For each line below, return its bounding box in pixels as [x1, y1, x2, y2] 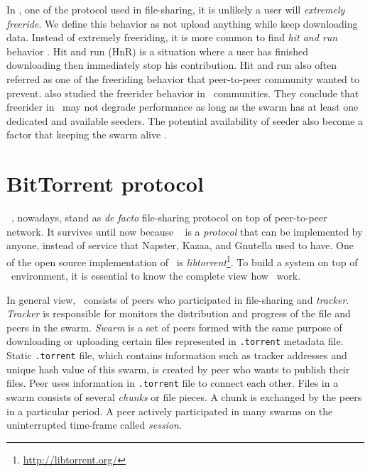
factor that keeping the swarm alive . [6, 127, 167, 142]
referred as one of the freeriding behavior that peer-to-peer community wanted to [6, 71, 359, 86]
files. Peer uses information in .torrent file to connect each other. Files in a [6, 375, 339, 390]
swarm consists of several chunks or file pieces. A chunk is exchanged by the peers [6, 390, 362, 405]
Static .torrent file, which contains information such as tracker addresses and [6, 348, 347, 363]
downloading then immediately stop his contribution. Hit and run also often [6, 57, 337, 72]
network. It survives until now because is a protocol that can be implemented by [6, 224, 363, 238]
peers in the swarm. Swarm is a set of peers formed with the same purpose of [6, 319, 342, 334]
